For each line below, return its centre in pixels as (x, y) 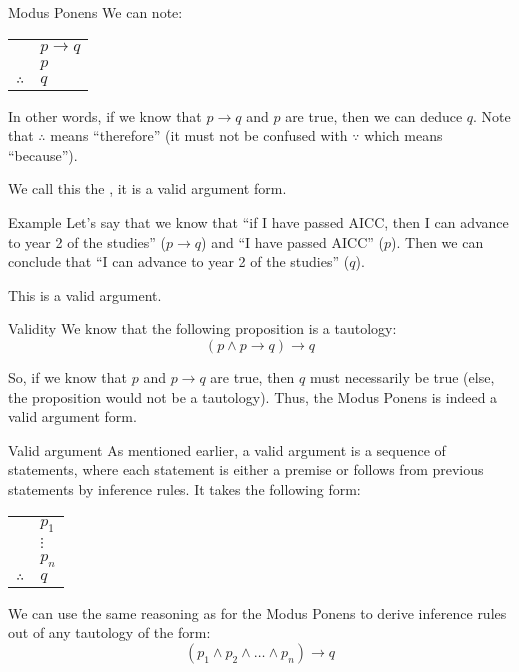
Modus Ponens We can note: (95, 12)
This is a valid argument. (85, 294)
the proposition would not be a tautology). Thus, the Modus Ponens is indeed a (253, 396)
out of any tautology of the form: (109, 632)
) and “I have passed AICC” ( (292, 241)
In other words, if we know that (105, 115)
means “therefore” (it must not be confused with (199, 135)
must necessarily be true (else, (402, 376)
